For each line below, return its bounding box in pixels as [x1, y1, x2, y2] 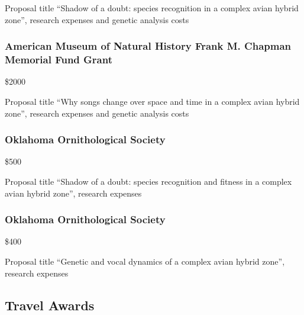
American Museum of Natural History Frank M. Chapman [5, 38, 292, 53]
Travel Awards [5, 295, 95, 314]
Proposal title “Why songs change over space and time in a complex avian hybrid [5, 95, 300, 107]
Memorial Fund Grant [5, 52, 112, 67]
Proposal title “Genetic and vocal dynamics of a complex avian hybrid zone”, [5, 255, 285, 267]
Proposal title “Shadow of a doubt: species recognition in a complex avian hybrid [5, 2, 299, 14]
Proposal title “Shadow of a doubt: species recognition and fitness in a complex [5, 175, 292, 187]
